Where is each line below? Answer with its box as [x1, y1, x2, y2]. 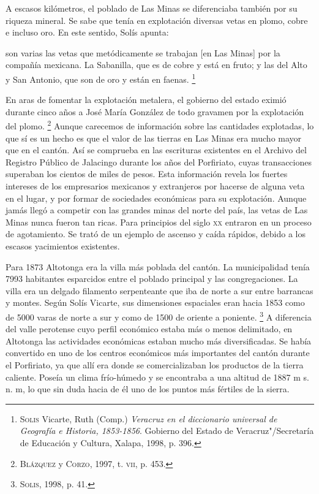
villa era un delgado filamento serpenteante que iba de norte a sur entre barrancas [6, 284, 313, 297]
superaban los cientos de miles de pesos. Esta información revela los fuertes [6, 167, 288, 180]
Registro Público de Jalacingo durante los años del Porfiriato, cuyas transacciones [6, 155, 312, 168]
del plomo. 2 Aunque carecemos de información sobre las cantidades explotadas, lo [6, 118, 314, 132]
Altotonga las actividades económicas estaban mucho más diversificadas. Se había [6, 334, 312, 347]
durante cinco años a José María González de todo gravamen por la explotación [6, 105, 304, 118]
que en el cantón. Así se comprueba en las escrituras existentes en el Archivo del [6, 143, 307, 156]
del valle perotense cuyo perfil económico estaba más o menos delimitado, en [6, 322, 293, 335]
